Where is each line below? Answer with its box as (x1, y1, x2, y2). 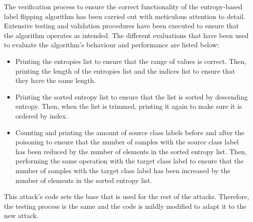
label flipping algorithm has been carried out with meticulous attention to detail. (4, 11, 246, 21)
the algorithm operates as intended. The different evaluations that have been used (4, 30, 249, 40)
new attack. (4, 210, 39, 221)
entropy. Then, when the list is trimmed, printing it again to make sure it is (15, 101, 242, 111)
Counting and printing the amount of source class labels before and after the (15, 127, 245, 137)
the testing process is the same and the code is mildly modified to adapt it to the (4, 201, 247, 211)
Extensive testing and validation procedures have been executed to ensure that (4, 20, 239, 31)
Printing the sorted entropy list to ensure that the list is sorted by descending (15, 91, 248, 101)
